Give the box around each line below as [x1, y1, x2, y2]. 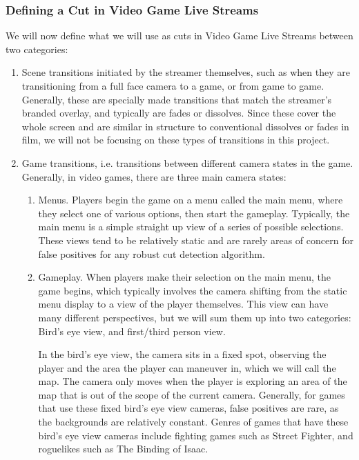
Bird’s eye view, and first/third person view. [38, 323, 226, 338]
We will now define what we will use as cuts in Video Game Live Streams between [6, 28, 353, 43]
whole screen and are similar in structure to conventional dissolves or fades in [21, 119, 349, 133]
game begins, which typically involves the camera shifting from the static [38, 283, 347, 297]
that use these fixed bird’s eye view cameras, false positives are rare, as [38, 401, 339, 415]
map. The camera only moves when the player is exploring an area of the [38, 374, 347, 388]
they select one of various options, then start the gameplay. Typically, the [38, 206, 350, 220]
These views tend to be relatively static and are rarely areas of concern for [38, 232, 353, 247]
